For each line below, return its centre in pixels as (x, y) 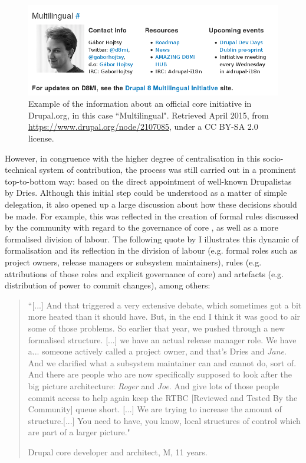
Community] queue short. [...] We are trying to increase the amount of (155, 409)
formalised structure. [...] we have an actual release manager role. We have (162, 339)
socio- (273, 158)
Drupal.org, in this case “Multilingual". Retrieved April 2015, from (149, 115)
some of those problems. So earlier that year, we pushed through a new (157, 328)
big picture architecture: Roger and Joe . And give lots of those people (154, 385)
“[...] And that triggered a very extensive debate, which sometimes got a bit (165, 305)
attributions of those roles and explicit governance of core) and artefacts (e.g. (144, 273)
